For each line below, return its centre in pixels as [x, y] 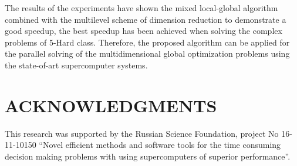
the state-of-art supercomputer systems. [76, 65]
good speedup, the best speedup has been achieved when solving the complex [144, 31]
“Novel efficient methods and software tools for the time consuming [160, 145]
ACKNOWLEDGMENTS [111, 105]
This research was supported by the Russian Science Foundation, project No [142, 133]
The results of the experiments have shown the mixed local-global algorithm [141, 8]
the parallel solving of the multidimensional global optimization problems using [147, 53]
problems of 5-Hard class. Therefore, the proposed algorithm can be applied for [147, 42]
